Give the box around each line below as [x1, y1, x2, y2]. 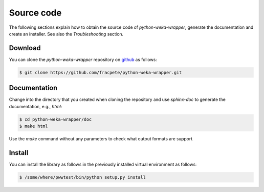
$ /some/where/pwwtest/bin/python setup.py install [19, 174, 146, 180]
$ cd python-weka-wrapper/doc [19, 116, 92, 122]
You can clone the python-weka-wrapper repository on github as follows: [9, 57, 157, 62]
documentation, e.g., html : [9, 103, 62, 109]
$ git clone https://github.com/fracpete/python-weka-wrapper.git [19, 70, 182, 75]
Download [9, 44, 41, 52]
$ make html [19, 123, 48, 129]
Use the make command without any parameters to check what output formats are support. [9, 136, 194, 142]
